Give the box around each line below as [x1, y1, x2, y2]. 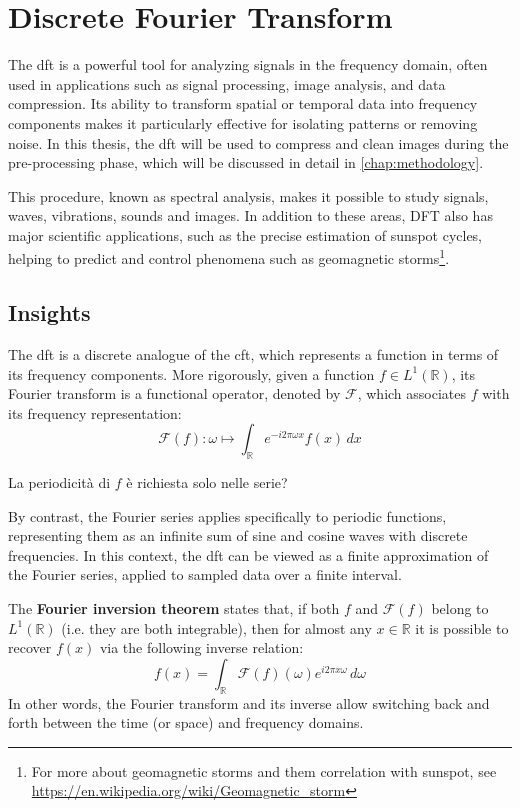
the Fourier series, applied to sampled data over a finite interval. [8, 564, 402, 585]
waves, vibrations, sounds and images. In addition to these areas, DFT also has [8, 205, 493, 226]
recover [8, 637, 52, 658]
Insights [8, 297, 91, 328]
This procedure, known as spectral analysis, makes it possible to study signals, [8, 185, 489, 206]
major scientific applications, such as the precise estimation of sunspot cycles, [8, 224, 483, 245]
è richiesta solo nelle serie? [126, 472, 288, 493]
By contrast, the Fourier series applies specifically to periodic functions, [8, 505, 447, 526]
